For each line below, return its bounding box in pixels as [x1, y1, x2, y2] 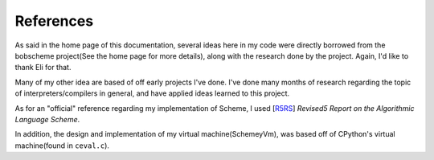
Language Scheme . [14, 114, 80, 124]
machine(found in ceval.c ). [14, 141, 110, 150]
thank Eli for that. [14, 63, 72, 72]
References [14, 12, 94, 30]
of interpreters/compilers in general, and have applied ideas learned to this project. [14, 88, 290, 98]
